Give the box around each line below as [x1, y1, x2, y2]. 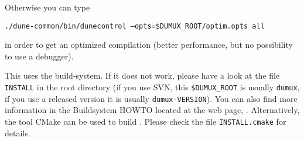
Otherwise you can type [5, 1, 90, 13]
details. [5, 126, 30, 139]
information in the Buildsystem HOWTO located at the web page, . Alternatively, [5, 104, 300, 116]
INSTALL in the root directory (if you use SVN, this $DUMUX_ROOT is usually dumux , [5, 81, 300, 93]
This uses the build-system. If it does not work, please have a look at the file [5, 69, 280, 82]
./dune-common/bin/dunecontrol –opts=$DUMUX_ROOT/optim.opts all [5, 22, 265, 30]
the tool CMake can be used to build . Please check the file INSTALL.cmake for [5, 115, 286, 127]
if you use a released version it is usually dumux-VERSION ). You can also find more [5, 92, 298, 104]
